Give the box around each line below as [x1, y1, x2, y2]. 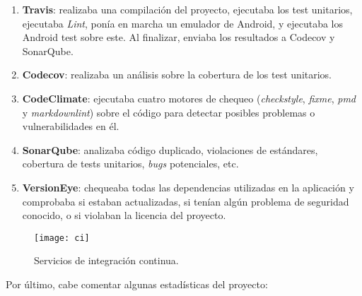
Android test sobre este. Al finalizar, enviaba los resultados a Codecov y [22, 30, 335, 45]
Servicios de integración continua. [34, 253, 179, 268]
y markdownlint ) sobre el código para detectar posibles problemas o [22, 105, 315, 119]
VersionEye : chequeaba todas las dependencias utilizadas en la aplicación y [22, 179, 354, 194]
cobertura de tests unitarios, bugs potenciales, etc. [22, 156, 239, 171]
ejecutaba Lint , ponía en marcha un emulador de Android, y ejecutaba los [22, 16, 343, 30]
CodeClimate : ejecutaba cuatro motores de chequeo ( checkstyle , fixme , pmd [22, 90, 356, 105]
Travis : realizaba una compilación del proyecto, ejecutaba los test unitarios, [22, 2, 353, 16]
